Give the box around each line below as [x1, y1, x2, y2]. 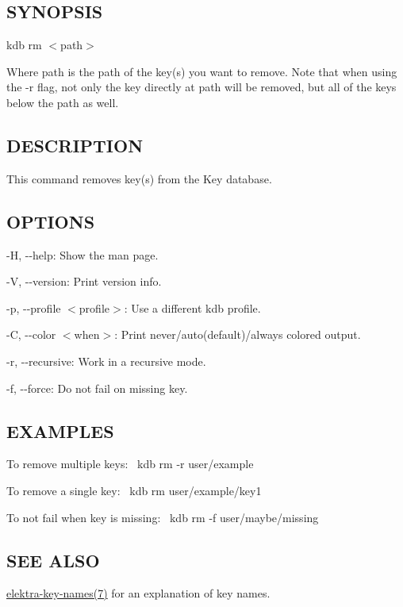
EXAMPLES [6, 418, 114, 443]
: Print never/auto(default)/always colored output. [114, 326, 361, 343]
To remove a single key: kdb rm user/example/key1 [6, 482, 262, 498]
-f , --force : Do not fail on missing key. [6, 379, 188, 396]
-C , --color [6, 326, 56, 343]
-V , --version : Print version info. [6, 273, 162, 290]
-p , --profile [6, 299, 61, 316]
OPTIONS [6, 209, 95, 233]
